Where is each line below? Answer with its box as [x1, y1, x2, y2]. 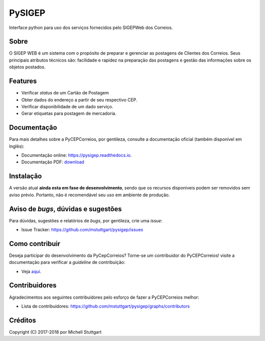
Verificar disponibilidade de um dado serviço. [21, 103, 113, 109]
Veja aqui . [21, 268, 42, 274]
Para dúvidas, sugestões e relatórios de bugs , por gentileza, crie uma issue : [9, 217, 163, 223]
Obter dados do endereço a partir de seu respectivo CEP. [21, 96, 137, 103]
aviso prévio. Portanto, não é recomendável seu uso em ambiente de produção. [9, 192, 170, 198]
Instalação [9, 172, 42, 181]
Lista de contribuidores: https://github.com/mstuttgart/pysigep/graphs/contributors [21, 303, 190, 309]
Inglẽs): [9, 143, 25, 149]
